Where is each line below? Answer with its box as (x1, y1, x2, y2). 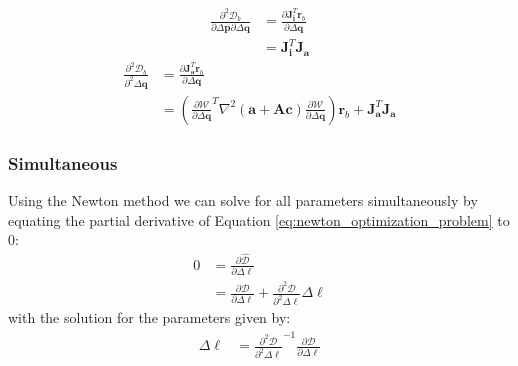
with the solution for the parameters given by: (8, 307, 291, 328)
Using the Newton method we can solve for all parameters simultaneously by (8, 190, 478, 211)
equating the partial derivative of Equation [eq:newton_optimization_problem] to (8, 209, 510, 230)
